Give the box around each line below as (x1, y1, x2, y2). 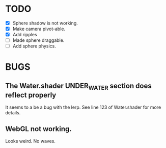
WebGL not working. (5, 125, 72, 133)
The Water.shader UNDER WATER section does (5, 81, 152, 92)
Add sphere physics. (12, 43, 56, 49)
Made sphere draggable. (12, 37, 65, 43)
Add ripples (12, 32, 37, 38)
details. (5, 110, 21, 116)
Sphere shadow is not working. (12, 20, 78, 26)
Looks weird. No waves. (5, 138, 56, 144)
